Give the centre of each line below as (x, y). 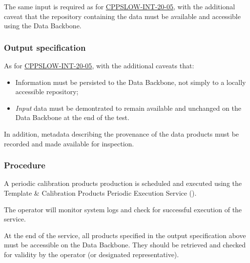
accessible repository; (47, 91)
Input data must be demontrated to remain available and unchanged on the (128, 108)
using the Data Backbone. (43, 26)
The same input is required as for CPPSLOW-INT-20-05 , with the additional (120, 6)
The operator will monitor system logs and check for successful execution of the (123, 209)
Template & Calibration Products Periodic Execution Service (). (100, 192)
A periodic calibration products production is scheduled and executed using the (123, 183)
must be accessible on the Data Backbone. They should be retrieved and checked (125, 245)
